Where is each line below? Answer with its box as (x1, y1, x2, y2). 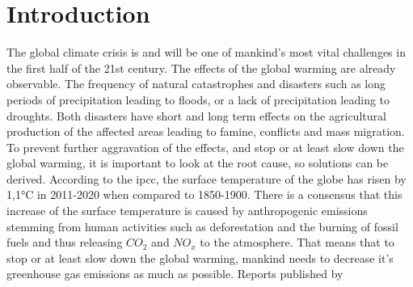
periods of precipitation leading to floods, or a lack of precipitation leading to (6, 91, 390, 108)
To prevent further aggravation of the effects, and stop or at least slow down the (6, 138, 404, 155)
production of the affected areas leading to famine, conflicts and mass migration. (6, 123, 405, 140)
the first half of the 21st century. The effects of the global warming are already (6, 59, 396, 76)
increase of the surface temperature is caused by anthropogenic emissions (6, 202, 368, 219)
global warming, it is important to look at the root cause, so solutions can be (6, 154, 389, 171)
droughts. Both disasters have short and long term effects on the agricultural (6, 107, 386, 124)
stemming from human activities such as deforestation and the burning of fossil (6, 217, 398, 234)
